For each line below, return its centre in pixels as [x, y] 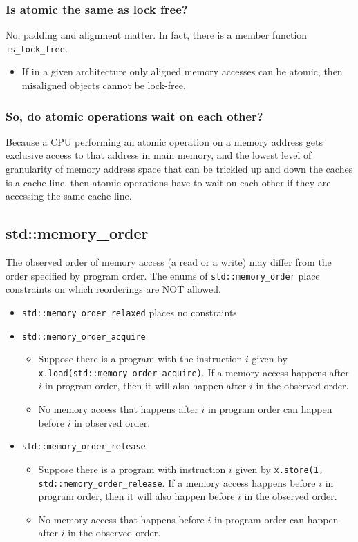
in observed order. [112, 422]
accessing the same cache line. [69, 196]
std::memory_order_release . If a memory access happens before [177, 482]
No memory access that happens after [118, 409]
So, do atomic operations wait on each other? [134, 116]
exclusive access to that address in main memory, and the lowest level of [159, 155]
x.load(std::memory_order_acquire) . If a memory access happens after [194, 372]
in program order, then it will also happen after [146, 386]
